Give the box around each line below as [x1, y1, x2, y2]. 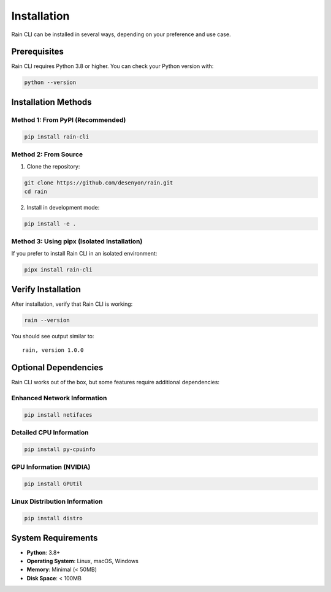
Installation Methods [11, 97, 92, 107]
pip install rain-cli [24, 133, 89, 140]
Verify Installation [11, 284, 81, 294]
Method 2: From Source [11, 150, 83, 159]
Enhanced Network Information [11, 393, 107, 402]
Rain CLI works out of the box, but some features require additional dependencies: [11, 379, 220, 386]
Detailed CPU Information [11, 428, 89, 437]
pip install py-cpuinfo [24, 446, 96, 453]
